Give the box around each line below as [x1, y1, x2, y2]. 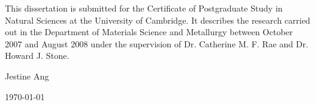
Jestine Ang [5, 69, 49, 82]
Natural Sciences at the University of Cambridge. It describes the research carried [5, 13, 311, 26]
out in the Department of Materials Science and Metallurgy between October [5, 25, 293, 38]
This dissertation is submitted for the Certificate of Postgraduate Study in [5, 2, 283, 14]
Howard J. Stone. [5, 49, 69, 62]
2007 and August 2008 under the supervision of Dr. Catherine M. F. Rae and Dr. [5, 37, 308, 50]
